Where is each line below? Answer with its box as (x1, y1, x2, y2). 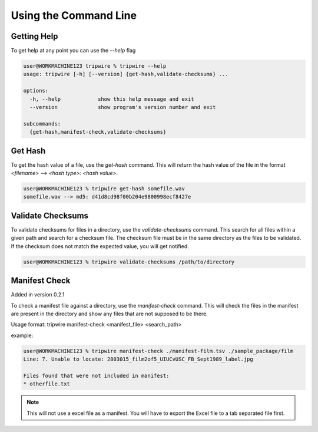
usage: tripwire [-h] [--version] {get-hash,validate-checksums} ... (23, 71, 228, 78)
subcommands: (23, 120, 61, 127)
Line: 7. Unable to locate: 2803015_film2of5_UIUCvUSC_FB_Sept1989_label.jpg (23, 356, 253, 362)
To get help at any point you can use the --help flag (11, 47, 136, 54)
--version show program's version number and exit (29, 104, 216, 110)
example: (11, 332, 34, 339)
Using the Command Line (11, 9, 137, 22)
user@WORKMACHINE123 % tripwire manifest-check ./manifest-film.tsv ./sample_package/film (23, 348, 294, 354)
